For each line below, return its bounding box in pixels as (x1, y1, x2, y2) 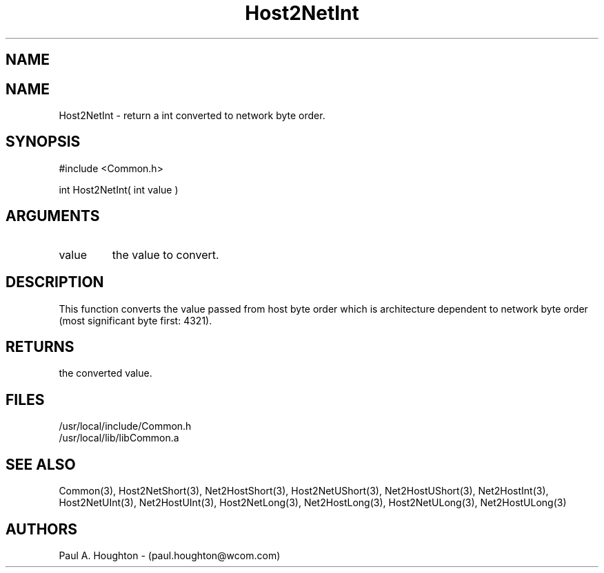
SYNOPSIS (6, 133, 81, 151)
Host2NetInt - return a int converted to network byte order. (59, 110, 325, 122)
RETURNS (6, 337, 74, 355)
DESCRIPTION (6, 273, 104, 291)
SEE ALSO (6, 455, 76, 473)
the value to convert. (112, 247, 219, 262)
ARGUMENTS (6, 207, 100, 225)
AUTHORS (6, 520, 78, 538)
